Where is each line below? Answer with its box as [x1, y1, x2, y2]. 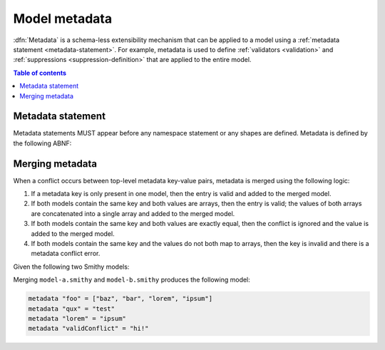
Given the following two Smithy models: [13, 262, 130, 271]
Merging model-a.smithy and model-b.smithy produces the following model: [13, 275, 251, 284]
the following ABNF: [13, 139, 72, 148]
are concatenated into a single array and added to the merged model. [31, 209, 235, 217]
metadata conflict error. [31, 249, 101, 258]
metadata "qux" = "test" [28, 304, 115, 313]
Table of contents [13, 68, 67, 77]
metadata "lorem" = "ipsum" [28, 314, 126, 322]
